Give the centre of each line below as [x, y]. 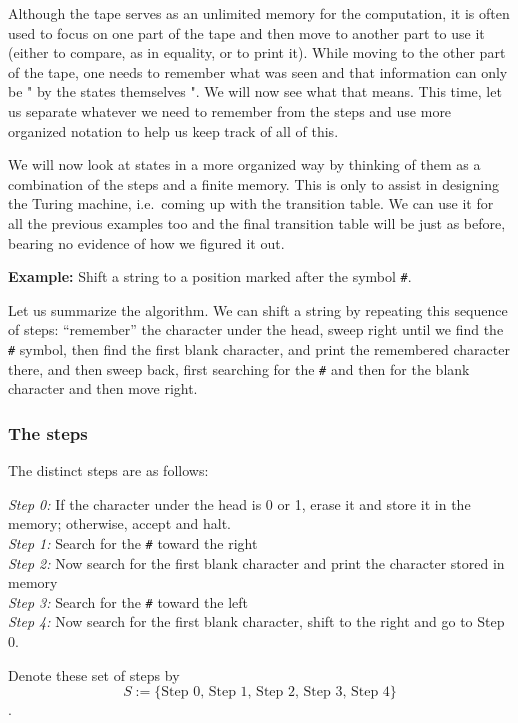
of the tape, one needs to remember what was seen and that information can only [258, 71]
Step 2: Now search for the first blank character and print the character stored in [256, 562]
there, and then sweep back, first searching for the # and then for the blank [239, 368]
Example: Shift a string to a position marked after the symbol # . [210, 276]
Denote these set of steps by [94, 674]
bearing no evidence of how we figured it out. [146, 242]
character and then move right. [103, 388]
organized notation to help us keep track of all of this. [173, 130]
